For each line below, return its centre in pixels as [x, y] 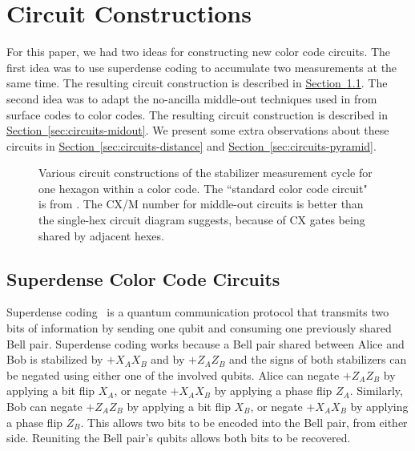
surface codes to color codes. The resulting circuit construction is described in [197, 114]
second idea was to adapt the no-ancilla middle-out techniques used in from [192, 98]
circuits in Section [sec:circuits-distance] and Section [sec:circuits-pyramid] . [191, 145]
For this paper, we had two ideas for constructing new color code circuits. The [199, 52]
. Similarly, [376, 391]
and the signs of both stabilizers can [318, 359]
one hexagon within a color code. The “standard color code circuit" [203, 188]
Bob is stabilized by [55, 359]
